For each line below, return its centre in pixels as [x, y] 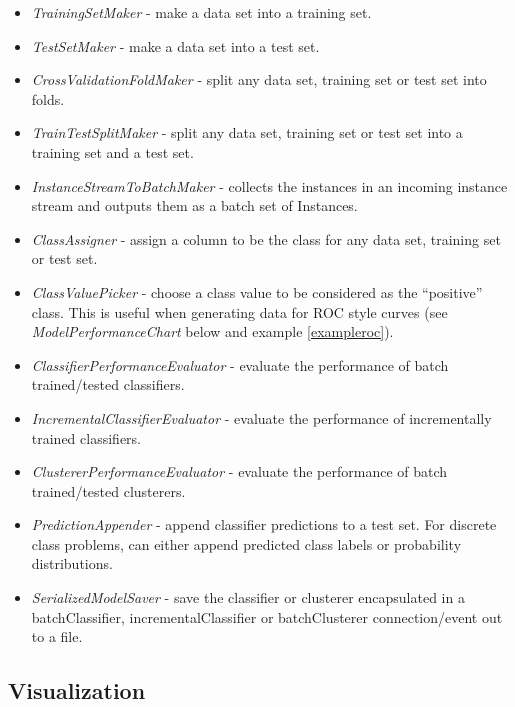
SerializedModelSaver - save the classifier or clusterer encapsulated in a [248, 597]
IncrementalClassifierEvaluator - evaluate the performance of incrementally [261, 417]
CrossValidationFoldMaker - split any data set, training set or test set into [259, 79]
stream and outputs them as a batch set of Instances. [194, 205]
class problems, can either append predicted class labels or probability [246, 543]
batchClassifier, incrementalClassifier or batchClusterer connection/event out [267, 616]
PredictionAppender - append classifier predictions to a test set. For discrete [264, 524]
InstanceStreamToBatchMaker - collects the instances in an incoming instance [269, 185]
